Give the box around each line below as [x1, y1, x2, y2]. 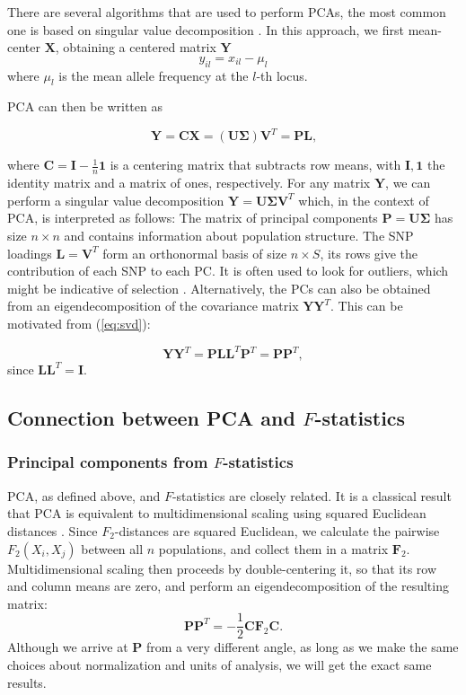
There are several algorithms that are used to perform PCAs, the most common [7, 3, 446, 21]
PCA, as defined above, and [7, 486, 161, 505]
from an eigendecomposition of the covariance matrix [7, 296, 299, 315]
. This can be [330, 296, 403, 315]
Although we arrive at [7, 638, 128, 656]
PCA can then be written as [7, 97, 163, 116]
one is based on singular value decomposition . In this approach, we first [7, 20, 404, 39]
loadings [7, 243, 52, 262]
